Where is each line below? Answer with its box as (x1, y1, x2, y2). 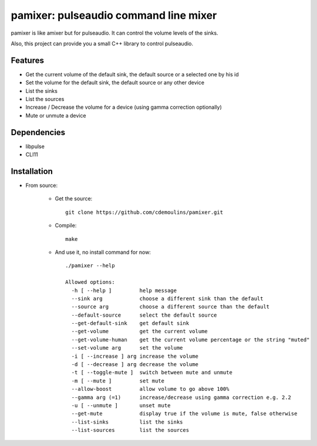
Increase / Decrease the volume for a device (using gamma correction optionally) (25, 103, 222, 111)
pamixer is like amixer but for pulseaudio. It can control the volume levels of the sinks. (11, 29, 218, 36)
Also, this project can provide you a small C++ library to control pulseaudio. (11, 40, 194, 47)
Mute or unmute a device (25, 112, 86, 119)
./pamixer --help (65, 262, 115, 269)
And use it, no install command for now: (55, 249, 151, 256)
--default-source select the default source (71, 311, 217, 318)
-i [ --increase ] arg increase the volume (71, 353, 199, 360)
